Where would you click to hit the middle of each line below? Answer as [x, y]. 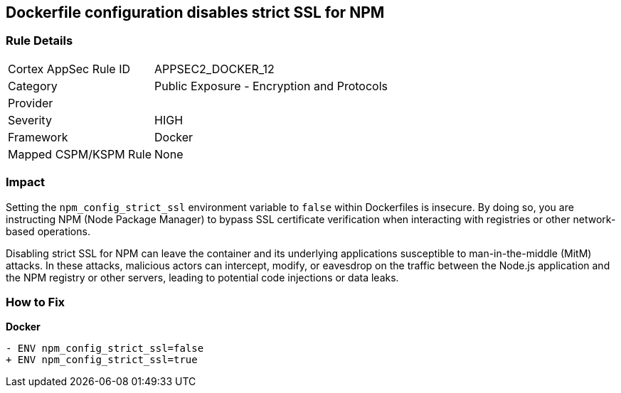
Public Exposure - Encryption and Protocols [271, 86]
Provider [31, 103]
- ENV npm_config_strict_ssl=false [105, 349]
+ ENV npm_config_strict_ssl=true [102, 360]
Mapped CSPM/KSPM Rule [80, 154]
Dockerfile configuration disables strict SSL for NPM [195, 12]
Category [33, 86]
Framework [38, 137]
